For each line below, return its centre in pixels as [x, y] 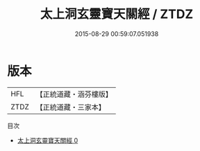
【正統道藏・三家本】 [71, 107]
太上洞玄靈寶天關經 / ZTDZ [117, 14]
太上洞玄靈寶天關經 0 [48, 140]
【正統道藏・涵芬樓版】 [74, 94]
